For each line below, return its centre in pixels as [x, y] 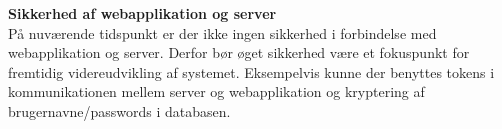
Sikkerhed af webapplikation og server [142, 13]
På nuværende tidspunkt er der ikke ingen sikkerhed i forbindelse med [222, 32]
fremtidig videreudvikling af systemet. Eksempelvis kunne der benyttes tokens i [251, 71]
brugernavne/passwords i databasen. [119, 110]
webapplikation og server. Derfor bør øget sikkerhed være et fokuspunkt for [239, 52]
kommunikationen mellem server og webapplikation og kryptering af [216, 91]
